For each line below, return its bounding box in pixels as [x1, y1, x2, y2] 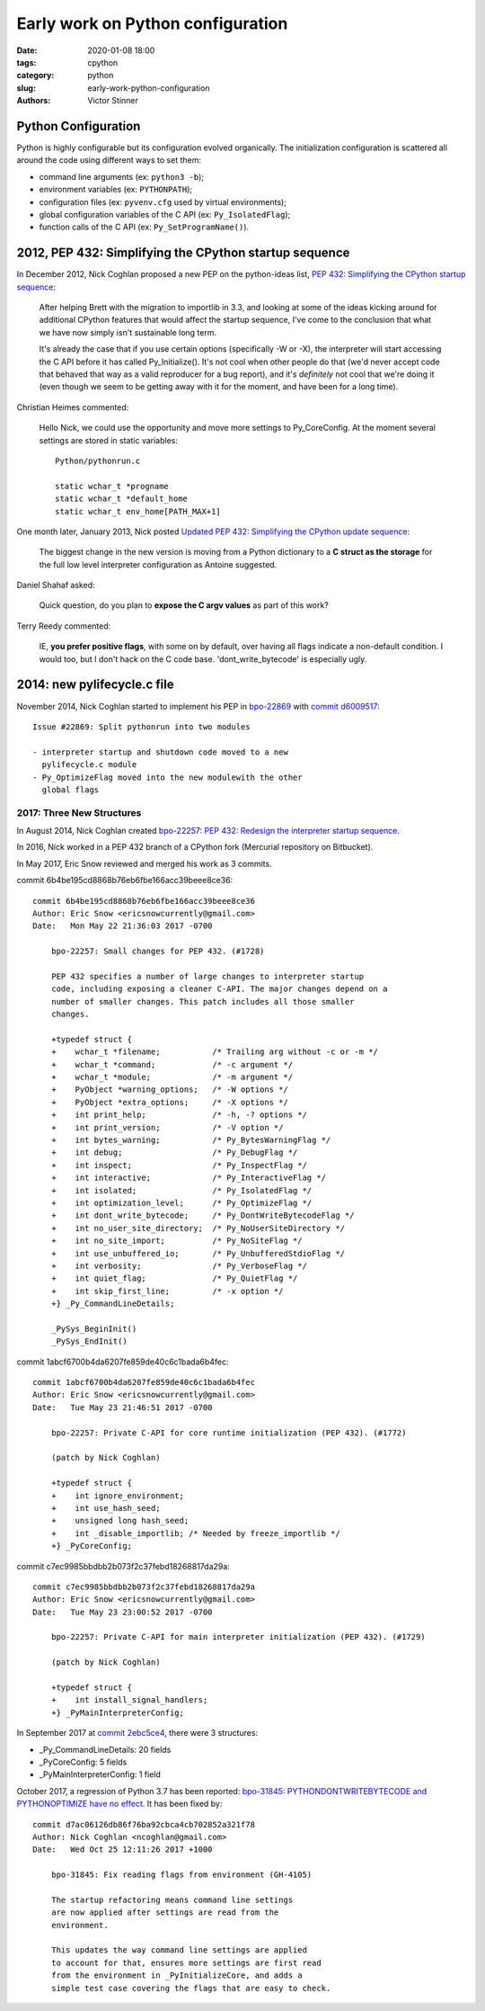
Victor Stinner [87, 95, 139, 106]
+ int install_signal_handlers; [50, 1695, 208, 1705]
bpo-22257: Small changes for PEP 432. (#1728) [50, 946, 265, 957]
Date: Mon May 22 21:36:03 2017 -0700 [32, 921, 213, 931]
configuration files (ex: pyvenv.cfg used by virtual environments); [39, 196, 287, 207]
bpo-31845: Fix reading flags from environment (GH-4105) [50, 1870, 313, 1880]
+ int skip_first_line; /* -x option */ [50, 1286, 284, 1296]
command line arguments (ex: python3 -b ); [39, 171, 204, 182]
